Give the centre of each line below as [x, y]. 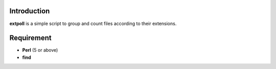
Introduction [30, 11]
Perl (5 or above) [40, 50]
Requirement [31, 38]
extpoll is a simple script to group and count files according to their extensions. [93, 24]
